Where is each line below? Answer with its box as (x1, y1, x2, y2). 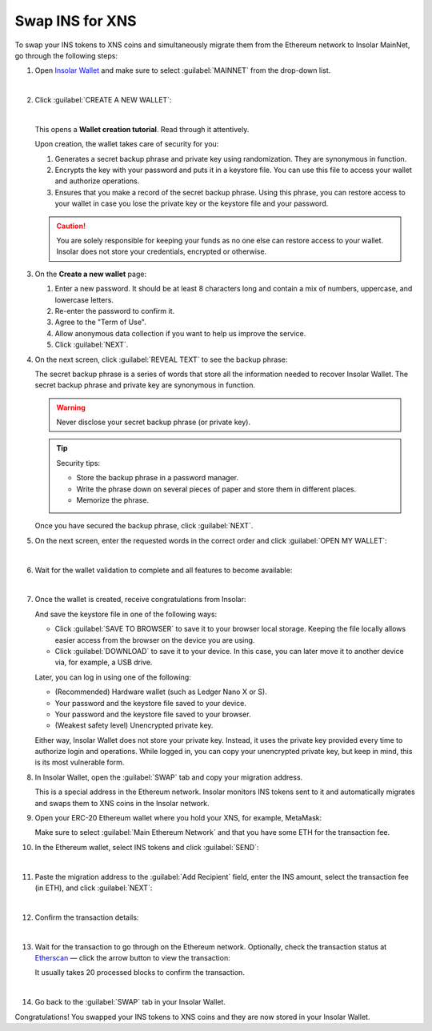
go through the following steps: (14, 50, 118, 60)
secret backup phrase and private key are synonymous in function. (34, 380, 256, 390)
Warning (56, 403, 86, 412)
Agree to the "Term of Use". (54, 317, 147, 327)
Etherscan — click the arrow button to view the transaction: (34, 953, 231, 962)
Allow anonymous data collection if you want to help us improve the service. (54, 328, 306, 338)
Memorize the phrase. (76, 495, 150, 505)
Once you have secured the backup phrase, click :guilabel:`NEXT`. (34, 521, 254, 531)
